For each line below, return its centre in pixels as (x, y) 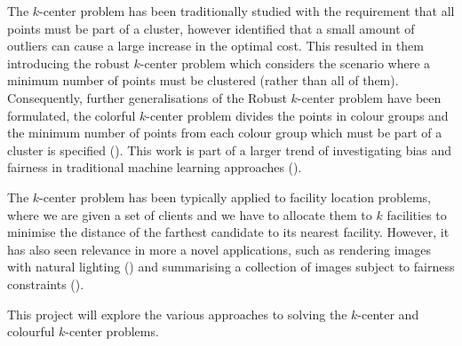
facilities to (417, 214)
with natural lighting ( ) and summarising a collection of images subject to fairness (231, 267)
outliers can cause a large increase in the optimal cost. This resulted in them (215, 46)
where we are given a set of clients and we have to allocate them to (190, 214)
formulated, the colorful (72, 115)
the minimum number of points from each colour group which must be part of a (225, 133)
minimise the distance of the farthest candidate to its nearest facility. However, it (228, 232)
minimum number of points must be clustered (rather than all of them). (203, 80)
